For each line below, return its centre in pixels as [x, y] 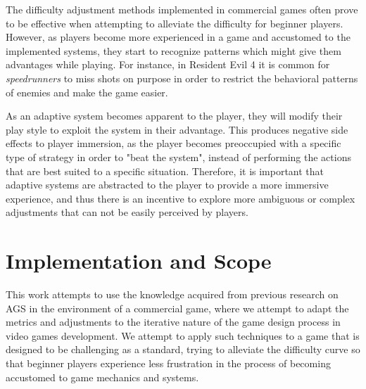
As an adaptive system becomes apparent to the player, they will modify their [174, 116]
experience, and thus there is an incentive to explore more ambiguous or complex [181, 198]
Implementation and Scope [139, 261]
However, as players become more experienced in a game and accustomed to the [178, 37]
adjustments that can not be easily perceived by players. [127, 212]
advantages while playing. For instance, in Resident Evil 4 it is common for [168, 64]
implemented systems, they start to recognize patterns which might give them [173, 50]
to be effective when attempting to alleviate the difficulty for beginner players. [175, 23]
